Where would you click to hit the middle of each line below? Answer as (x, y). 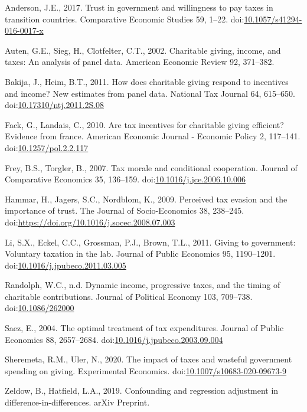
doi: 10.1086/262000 (40, 308)
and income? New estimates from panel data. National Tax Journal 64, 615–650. (150, 93)
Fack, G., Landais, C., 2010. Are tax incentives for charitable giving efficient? (144, 124)
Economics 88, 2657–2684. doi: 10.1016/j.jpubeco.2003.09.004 (114, 339)
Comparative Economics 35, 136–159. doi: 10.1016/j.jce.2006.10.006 (125, 179)
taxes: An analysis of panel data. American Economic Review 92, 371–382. (140, 62)
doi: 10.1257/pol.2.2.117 (47, 147)
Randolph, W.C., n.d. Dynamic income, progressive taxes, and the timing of (143, 285)
